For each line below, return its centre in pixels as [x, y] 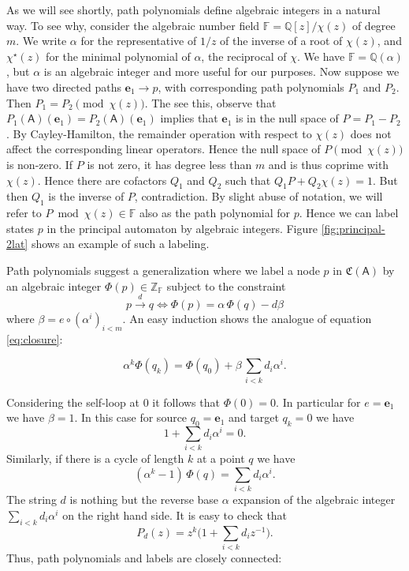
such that [248, 180]
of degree [374, 25]
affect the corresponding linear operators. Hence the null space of [164, 149]
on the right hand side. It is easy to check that [175, 515]
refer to [24, 213]
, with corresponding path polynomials [251, 86]
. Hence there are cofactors [102, 180]
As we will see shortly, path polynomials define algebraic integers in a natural [193, 9]
